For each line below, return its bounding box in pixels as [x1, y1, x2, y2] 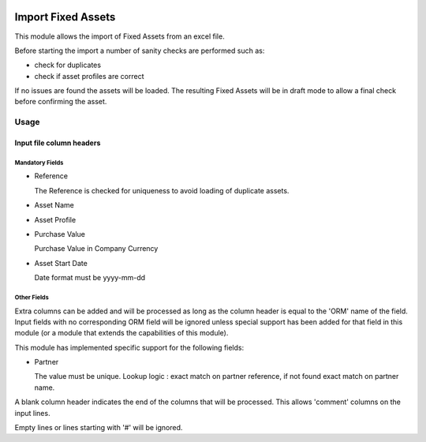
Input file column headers [14, 138, 101, 148]
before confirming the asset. [14, 97, 107, 107]
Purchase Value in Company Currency [34, 244, 159, 253]
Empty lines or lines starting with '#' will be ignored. [14, 423, 183, 433]
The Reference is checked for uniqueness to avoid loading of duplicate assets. [34, 185, 290, 195]
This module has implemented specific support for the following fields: [14, 343, 245, 352]
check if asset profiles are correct [34, 71, 145, 81]
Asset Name [34, 200, 74, 210]
